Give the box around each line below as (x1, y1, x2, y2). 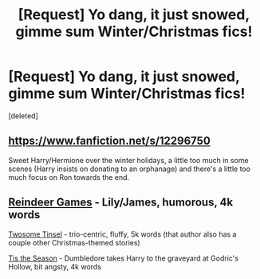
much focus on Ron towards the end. (8, 172, 130, 181)
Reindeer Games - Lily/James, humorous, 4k (8, 196, 234, 209)
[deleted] (8, 110, 38, 121)
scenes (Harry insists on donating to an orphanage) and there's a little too (8, 164, 251, 173)
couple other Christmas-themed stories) (8, 237, 141, 247)
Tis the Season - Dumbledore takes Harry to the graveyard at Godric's (8, 253, 239, 263)
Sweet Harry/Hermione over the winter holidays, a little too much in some (8, 155, 249, 165)
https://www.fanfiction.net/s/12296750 (8, 134, 211, 148)
